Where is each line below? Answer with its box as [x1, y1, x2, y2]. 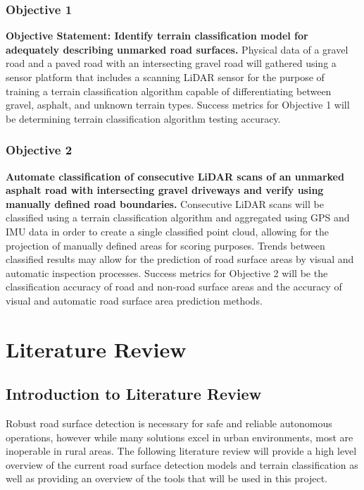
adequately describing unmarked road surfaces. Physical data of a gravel [6, 42, 349, 56]
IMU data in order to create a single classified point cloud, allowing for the [6, 223, 329, 238]
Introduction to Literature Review [6, 383, 262, 405]
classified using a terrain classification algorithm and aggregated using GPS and [6, 210, 350, 225]
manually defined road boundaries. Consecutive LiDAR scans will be [6, 196, 324, 211]
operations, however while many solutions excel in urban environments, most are [6, 429, 353, 444]
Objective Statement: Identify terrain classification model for [6, 28, 308, 43]
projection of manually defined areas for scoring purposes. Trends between [6, 238, 325, 252]
